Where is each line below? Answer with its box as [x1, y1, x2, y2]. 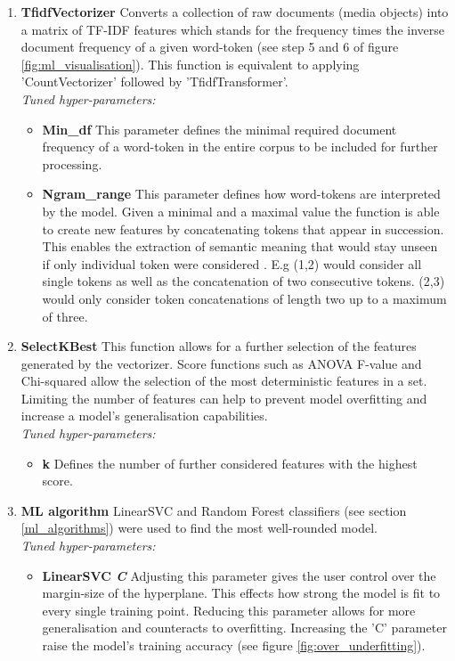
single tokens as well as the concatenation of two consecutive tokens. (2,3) [42, 272, 445, 290]
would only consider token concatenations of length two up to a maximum [42, 289, 447, 307]
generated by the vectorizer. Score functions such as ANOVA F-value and [20, 354, 422, 372]
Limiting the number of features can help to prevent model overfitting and [20, 388, 427, 407]
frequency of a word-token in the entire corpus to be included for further [42, 137, 438, 156]
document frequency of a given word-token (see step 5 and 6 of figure [20, 37, 399, 56]
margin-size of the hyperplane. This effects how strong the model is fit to [42, 583, 441, 602]
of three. [42, 306, 88, 325]
